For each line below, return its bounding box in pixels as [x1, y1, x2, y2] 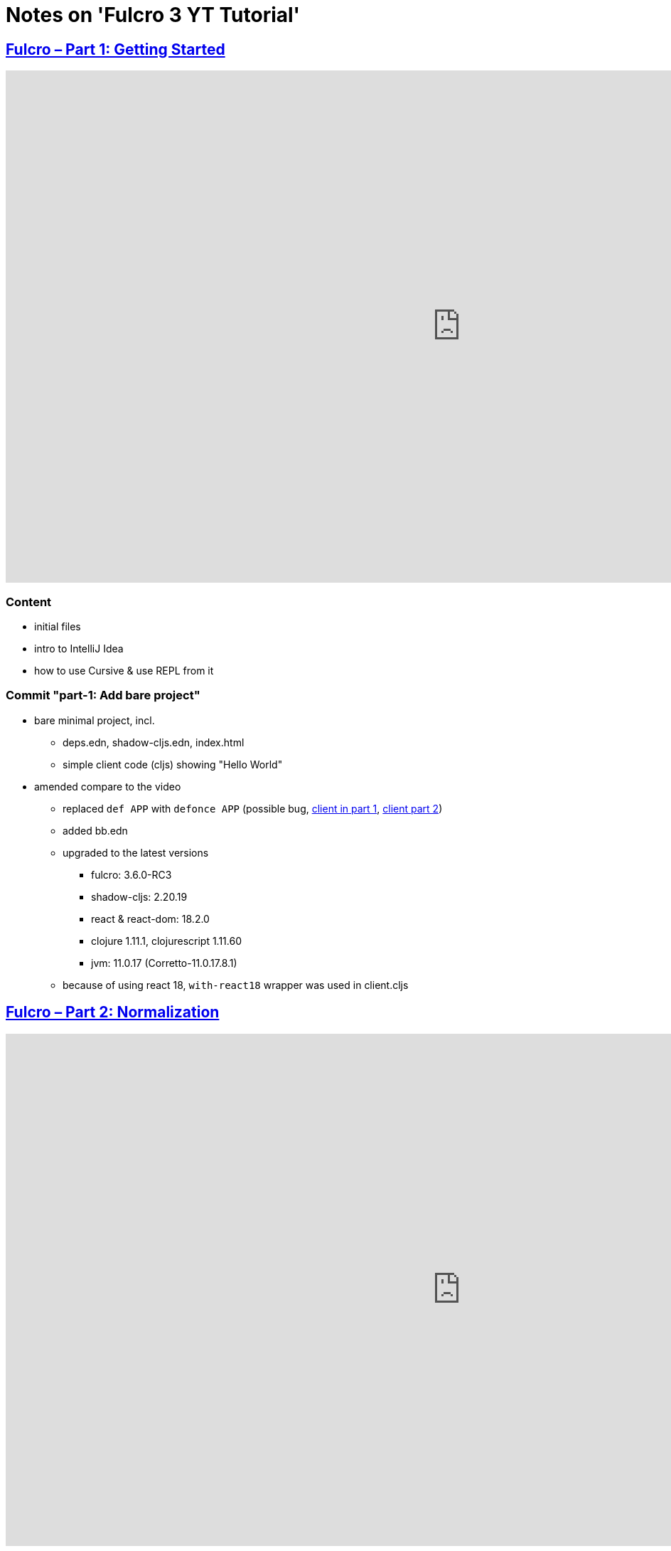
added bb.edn [63, 824, 128, 837]
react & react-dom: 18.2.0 [91, 912, 210, 925]
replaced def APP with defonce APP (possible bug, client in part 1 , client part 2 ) [63, 802, 443, 815]
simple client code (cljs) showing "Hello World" [63, 758, 283, 771]
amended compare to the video [34, 780, 181, 793]
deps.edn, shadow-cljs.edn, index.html [63, 736, 245, 748]
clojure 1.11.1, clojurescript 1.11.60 [91, 934, 242, 947]
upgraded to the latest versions [63, 846, 209, 859]
